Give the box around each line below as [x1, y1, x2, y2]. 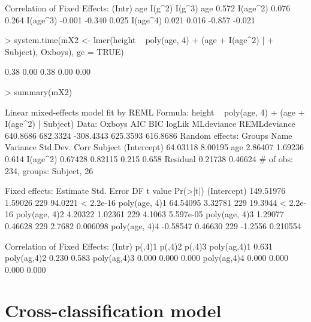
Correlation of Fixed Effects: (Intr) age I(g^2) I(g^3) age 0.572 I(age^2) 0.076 [5, 2, 291, 14]
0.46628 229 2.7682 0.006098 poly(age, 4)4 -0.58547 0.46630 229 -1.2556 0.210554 [5, 219, 301, 232]
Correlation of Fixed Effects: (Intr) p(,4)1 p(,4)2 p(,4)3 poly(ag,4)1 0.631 [5, 239, 273, 252]
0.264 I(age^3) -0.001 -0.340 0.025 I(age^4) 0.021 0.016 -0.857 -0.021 [5, 13, 255, 26]
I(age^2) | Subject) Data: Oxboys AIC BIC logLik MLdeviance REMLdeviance [5, 117, 295, 130]
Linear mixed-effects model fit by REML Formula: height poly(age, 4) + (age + [5, 105, 305, 118]
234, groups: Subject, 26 [5, 164, 93, 177]
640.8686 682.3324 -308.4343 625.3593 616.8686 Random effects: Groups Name [5, 129, 292, 141]
